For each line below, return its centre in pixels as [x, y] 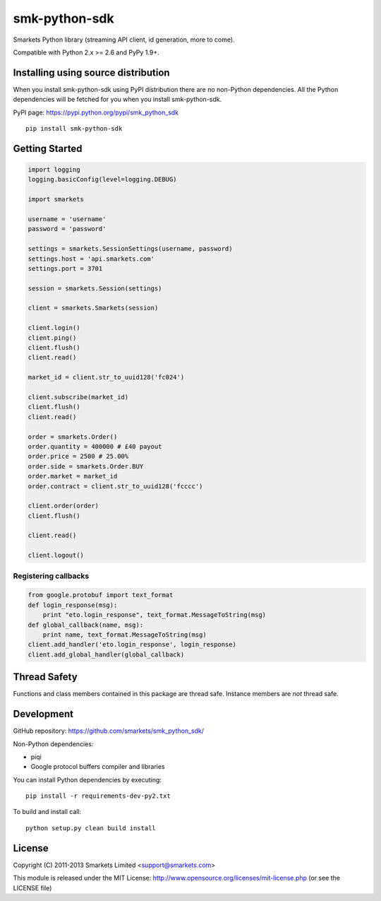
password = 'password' [67, 229]
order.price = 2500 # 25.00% [78, 457]
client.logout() [56, 555]
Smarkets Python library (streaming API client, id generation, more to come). [124, 40]
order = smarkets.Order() [73, 437]
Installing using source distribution [91, 72]
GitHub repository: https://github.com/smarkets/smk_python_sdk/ [109, 731]
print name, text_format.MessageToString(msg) [125, 635]
